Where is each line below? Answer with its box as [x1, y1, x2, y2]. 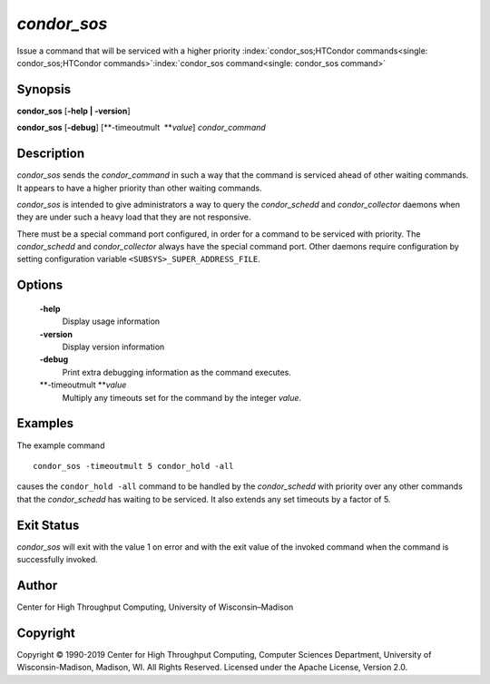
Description [16, 146, 85, 161]
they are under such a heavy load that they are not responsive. [16, 211, 251, 222]
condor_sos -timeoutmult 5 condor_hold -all [33, 461, 235, 471]
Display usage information [62, 316, 161, 327]
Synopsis [16, 82, 72, 97]
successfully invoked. [16, 554, 99, 564]
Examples [16, 415, 74, 431]
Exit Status [16, 517, 80, 533]
